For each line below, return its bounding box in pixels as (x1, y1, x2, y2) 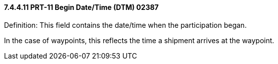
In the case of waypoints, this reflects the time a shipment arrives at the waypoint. (4, 36, 274, 45)
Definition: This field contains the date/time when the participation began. (4, 20, 247, 29)
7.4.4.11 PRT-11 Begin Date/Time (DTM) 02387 (4, 3, 159, 11)
